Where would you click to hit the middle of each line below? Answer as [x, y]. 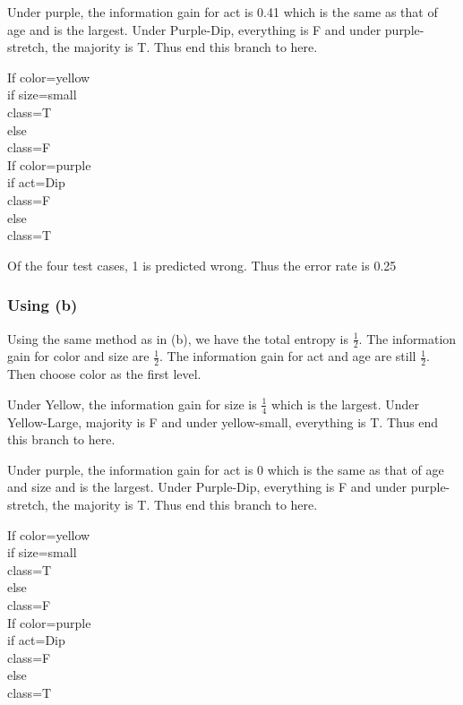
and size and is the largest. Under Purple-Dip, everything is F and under [207, 487]
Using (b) [43, 305]
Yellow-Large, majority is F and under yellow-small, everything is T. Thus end [223, 421]
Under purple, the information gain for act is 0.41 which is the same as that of [223, 12]
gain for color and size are [78, 356]
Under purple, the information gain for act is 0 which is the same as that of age [226, 469]
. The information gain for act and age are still [288, 356]
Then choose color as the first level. [104, 374]
